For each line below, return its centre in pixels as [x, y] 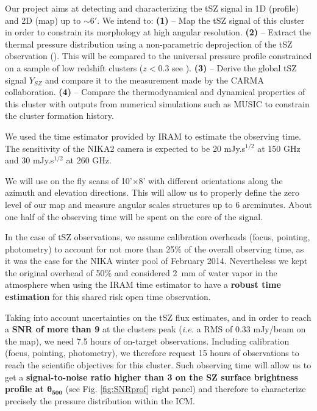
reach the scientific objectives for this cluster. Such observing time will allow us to [158, 365]
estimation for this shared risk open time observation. [108, 297]
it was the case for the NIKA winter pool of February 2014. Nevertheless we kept [156, 261]
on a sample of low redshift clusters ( [74, 67]
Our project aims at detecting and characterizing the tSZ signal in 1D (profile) [152, 8]
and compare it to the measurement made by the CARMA [155, 80]
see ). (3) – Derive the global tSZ [234, 67]
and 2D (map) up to [43, 20]
